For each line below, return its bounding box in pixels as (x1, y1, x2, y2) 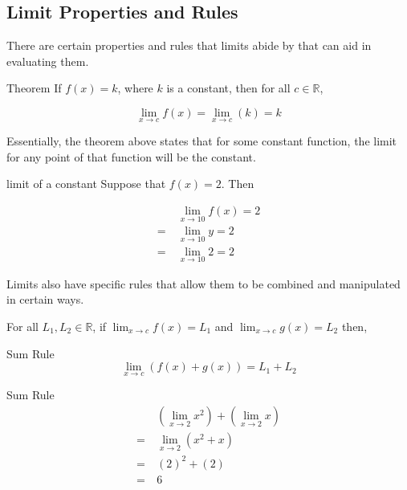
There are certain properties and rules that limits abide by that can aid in (6, 37, 372, 54)
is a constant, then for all (166, 80, 291, 96)
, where (117, 80, 153, 96)
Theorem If (6, 80, 62, 96)
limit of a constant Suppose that (6, 175, 166, 192)
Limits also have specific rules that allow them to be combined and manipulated (6, 275, 401, 292)
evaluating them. (6, 52, 89, 69)
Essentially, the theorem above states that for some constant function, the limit (6, 133, 397, 149)
